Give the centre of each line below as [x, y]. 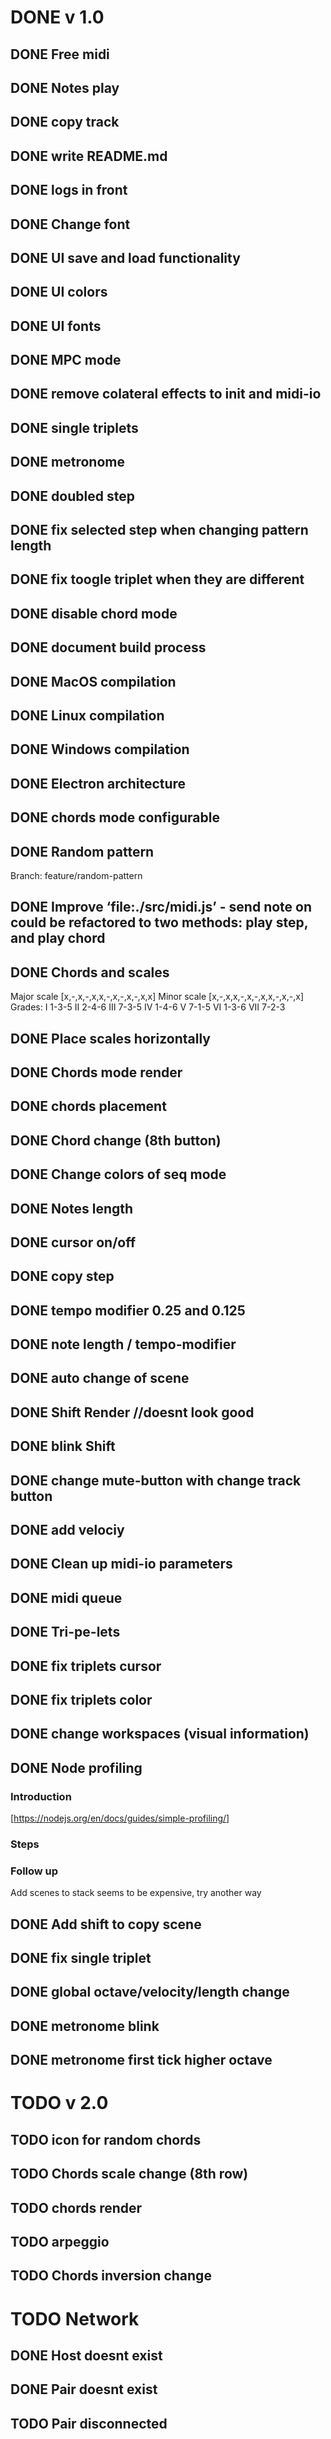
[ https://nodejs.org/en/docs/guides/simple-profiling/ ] [120, 1818]
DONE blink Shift [63, 1446]
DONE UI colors [59, 292]
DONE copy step [62, 1276]
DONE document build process [108, 647]
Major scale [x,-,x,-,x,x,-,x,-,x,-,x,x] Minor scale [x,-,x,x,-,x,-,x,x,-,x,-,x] [157, 997]
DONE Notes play [65, 87]
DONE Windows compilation [100, 749]
